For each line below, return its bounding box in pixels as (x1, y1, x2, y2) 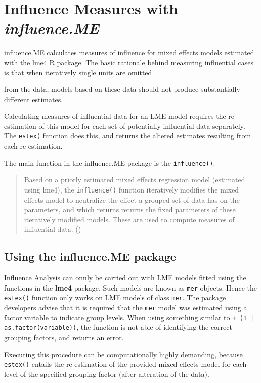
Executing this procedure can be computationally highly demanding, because (4, 349, 243, 359)
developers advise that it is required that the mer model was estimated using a (4, 302, 247, 313)
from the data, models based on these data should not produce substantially (4, 84, 240, 94)
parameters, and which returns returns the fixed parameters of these (24, 204, 236, 215)
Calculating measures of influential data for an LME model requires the (4, 111, 226, 121)
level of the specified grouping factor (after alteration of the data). (4, 368, 209, 379)
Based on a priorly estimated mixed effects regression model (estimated (24, 174, 245, 185)
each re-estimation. (4, 140, 63, 151)
